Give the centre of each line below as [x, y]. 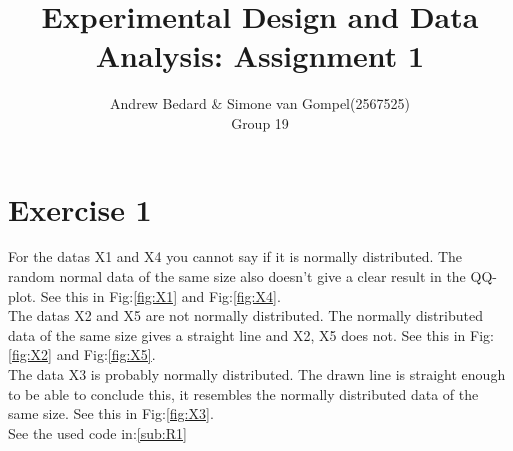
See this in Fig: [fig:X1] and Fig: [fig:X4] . [160, 295]
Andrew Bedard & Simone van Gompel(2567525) [260, 103]
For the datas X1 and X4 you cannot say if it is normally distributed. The [235, 256]
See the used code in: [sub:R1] [97, 432]
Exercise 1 [80, 208]
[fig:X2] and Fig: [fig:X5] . [82, 354]
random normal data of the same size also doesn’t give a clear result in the [237, 276]
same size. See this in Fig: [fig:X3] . [111, 413]
